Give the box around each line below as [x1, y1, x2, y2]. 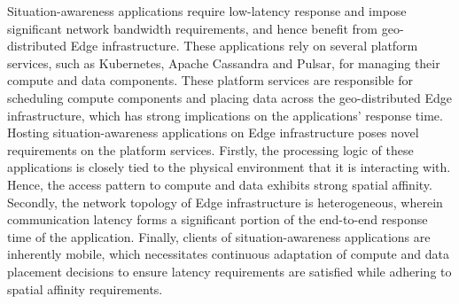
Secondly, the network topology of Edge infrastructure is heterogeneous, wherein [7, 192, 443, 211]
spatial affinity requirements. [7, 279, 163, 298]
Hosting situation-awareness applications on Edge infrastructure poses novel [7, 123, 419, 142]
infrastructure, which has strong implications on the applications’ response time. [7, 105, 443, 124]
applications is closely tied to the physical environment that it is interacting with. [7, 158, 451, 176]
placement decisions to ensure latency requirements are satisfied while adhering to [7, 261, 452, 280]
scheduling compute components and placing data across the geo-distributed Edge [7, 88, 452, 106]
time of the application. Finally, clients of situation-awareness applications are [7, 227, 431, 246]
